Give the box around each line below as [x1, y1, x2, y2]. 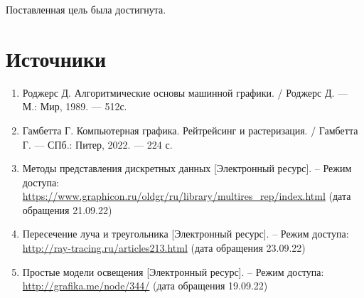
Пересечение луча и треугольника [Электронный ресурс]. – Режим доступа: [22, 226, 349, 241]
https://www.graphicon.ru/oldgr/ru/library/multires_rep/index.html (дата [22, 188, 351, 203]
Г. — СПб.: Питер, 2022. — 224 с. [22, 137, 173, 151]
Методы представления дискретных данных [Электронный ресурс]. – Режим [22, 161, 352, 176]
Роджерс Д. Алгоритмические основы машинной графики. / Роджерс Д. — [22, 85, 348, 100]
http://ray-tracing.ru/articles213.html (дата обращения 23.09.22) [22, 240, 306, 255]
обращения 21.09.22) [22, 202, 112, 217]
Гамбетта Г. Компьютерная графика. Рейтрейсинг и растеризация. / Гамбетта [22, 122, 358, 137]
